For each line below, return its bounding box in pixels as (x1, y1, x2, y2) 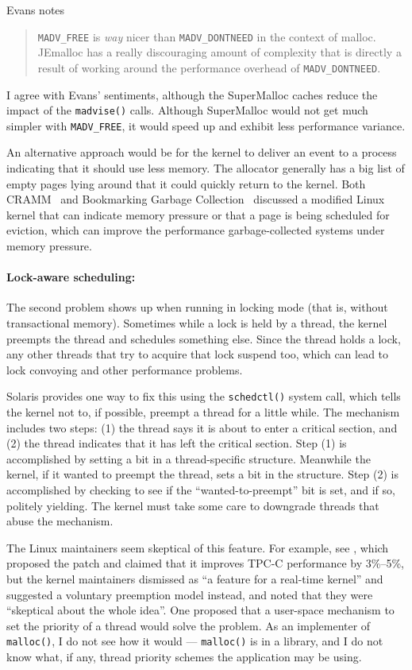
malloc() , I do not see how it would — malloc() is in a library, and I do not (6, 633, 383, 649)
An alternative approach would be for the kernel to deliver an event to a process (6, 144, 397, 161)
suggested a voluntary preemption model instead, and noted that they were (6, 586, 373, 602)
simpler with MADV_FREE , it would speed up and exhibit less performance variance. (6, 117, 406, 134)
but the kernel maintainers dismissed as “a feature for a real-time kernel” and (6, 570, 383, 587)
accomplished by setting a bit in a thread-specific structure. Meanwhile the (6, 450, 371, 467)
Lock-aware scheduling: (6, 269, 136, 285)
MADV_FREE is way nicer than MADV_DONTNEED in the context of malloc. (37, 28, 376, 45)
